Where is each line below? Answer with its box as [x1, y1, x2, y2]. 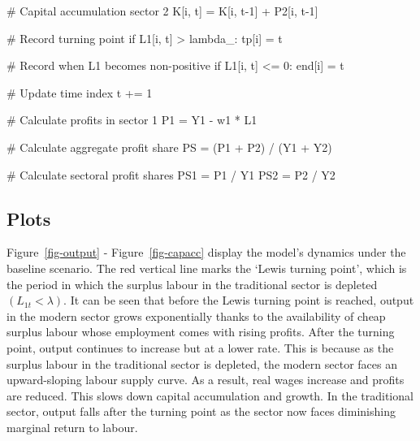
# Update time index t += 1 [6, 84, 153, 101]
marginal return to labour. [6, 418, 138, 435]
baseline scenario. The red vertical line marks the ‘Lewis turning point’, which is [6, 259, 407, 276]
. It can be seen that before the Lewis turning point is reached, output [63, 292, 414, 309]
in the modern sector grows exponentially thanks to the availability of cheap [6, 307, 386, 324]
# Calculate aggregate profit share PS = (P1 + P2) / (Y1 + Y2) [6, 138, 332, 155]
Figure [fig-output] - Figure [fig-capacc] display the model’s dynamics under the [6, 244, 406, 261]
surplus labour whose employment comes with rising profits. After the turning [6, 323, 395, 340]
